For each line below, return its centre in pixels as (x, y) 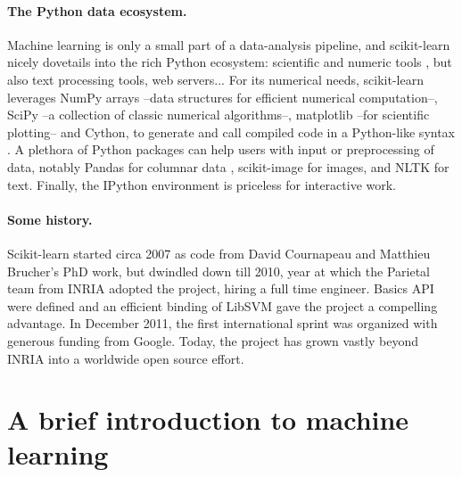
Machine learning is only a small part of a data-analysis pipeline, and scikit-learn (229, 44)
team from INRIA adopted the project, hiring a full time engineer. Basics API (221, 288)
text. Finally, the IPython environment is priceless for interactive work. (202, 184)
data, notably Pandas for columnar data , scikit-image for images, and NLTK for (228, 166)
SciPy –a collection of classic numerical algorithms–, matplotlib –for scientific (219, 115)
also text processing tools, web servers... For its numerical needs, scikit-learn (215, 79)
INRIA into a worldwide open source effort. (126, 358)
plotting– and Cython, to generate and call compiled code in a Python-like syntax (231, 132)
